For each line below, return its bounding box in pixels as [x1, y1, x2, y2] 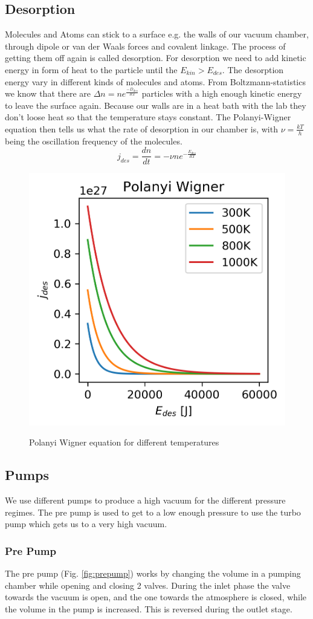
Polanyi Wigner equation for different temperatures [29, 436, 219, 449]
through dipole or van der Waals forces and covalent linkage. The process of [5, 39, 286, 52]
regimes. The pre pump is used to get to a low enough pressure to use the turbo [5, 505, 301, 518]
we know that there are [5, 87, 91, 100]
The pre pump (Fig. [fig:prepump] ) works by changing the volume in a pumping [5, 567, 301, 580]
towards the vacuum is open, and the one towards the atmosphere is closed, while [5, 591, 307, 603]
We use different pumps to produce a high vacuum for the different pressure [5, 494, 286, 507]
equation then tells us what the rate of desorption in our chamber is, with [5, 122, 278, 135]
